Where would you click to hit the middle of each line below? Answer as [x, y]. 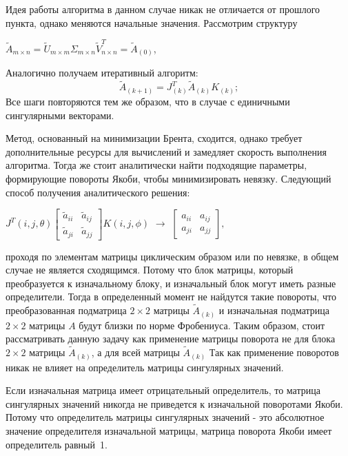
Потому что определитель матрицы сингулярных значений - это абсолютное [165, 417]
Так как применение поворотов [274, 352]
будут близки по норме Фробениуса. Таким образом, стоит [202, 325]
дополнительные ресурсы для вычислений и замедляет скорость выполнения [166, 151]
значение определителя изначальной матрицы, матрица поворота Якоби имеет [169, 430]
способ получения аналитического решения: [98, 192]
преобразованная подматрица [66, 310]
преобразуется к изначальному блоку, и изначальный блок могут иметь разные [171, 283]
